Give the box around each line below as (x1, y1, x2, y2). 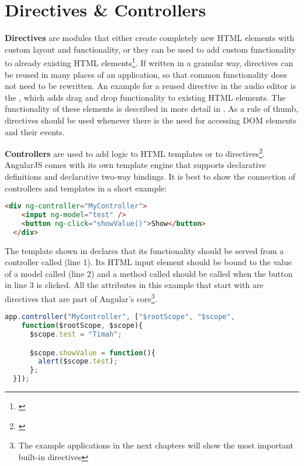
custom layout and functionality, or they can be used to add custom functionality (5, 43, 296, 55)
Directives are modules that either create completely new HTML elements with (5, 32, 295, 44)
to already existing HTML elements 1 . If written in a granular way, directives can (5, 55, 293, 68)
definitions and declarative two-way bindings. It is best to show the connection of (5, 170, 296, 182)
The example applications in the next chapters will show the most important (18, 439, 293, 451)
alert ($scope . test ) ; (38, 357, 118, 366)
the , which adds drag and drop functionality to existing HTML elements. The (5, 91, 286, 103)
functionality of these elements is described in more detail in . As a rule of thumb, (5, 102, 299, 115)
